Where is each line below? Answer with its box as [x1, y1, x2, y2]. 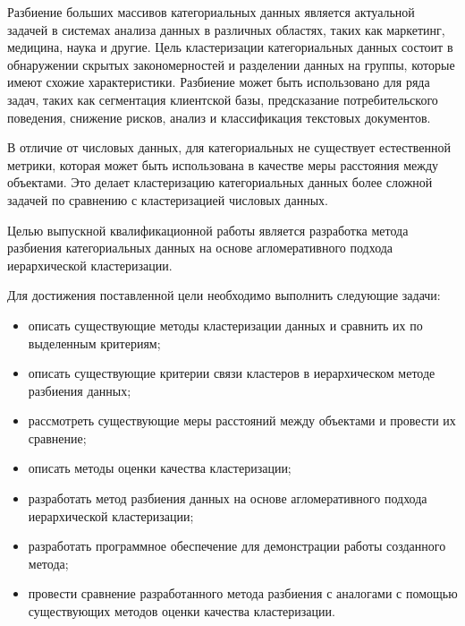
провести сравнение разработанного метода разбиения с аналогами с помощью [28, 584, 458, 603]
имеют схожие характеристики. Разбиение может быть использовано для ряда [7, 73, 430, 91]
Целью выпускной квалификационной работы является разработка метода [7, 220, 409, 239]
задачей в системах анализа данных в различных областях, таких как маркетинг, [7, 20, 445, 39]
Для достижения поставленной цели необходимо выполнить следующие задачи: [7, 286, 441, 304]
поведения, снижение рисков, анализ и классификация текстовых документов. [7, 107, 431, 126]
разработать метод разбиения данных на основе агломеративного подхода [28, 489, 427, 508]
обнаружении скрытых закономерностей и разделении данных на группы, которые [7, 55, 455, 73]
